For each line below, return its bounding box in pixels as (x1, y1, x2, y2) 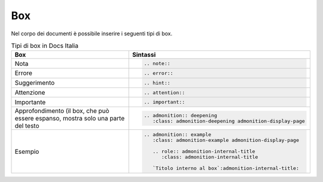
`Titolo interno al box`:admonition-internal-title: (153, 165, 299, 172)
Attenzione (14, 89, 45, 97)
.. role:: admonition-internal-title (153, 148, 255, 155)
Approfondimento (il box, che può (14, 107, 110, 115)
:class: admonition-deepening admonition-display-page (153, 118, 305, 125)
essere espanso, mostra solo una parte (14, 114, 125, 123)
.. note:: (144, 60, 170, 67)
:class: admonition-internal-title (161, 154, 258, 160)
